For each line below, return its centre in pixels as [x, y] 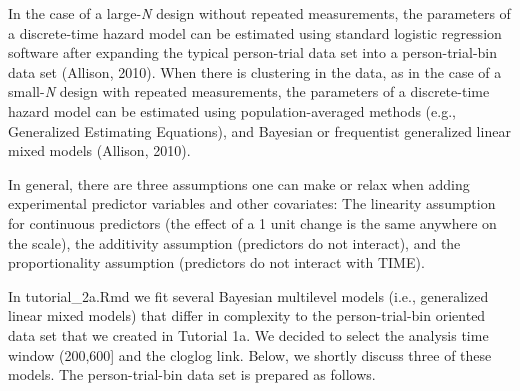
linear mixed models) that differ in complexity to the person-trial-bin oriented [247, 315]
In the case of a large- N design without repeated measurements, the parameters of [259, 13]
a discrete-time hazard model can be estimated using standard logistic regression [255, 32]
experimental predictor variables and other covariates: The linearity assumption [252, 203]
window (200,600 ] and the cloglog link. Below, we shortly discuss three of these [250, 354]
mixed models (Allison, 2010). [99, 150]
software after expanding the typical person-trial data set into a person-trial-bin [253, 52]
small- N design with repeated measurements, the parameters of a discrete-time [249, 91]
